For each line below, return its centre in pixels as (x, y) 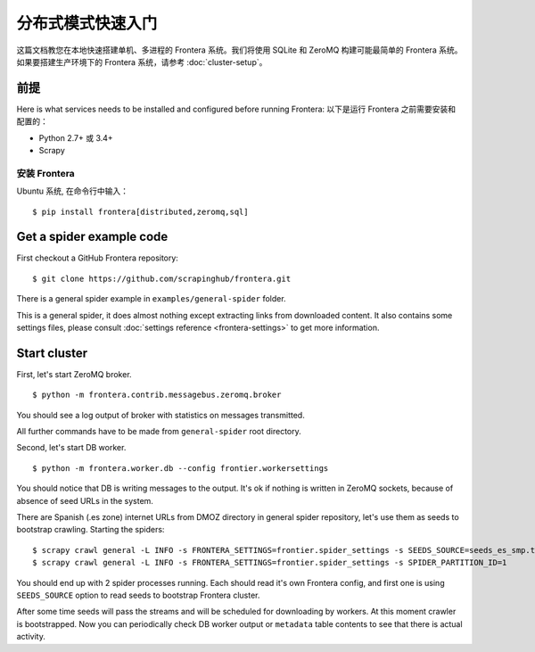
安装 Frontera (45, 173)
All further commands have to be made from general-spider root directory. (159, 432)
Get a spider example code (92, 237)
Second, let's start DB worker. (71, 448)
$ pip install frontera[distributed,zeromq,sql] (140, 211)
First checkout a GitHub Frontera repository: (97, 258)
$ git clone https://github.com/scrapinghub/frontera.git (162, 278)
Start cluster (52, 353)
